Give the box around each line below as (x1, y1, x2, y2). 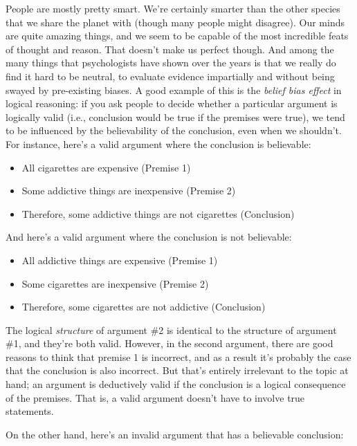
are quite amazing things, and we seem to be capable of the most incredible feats (6, 28, 349, 43)
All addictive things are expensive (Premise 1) (21, 252, 218, 267)
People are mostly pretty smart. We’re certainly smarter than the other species (6, 1, 340, 15)
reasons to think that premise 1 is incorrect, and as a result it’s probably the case (6, 349, 351, 364)
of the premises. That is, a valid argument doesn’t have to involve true (6, 390, 305, 405)
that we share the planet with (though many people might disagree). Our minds (6, 15, 345, 29)
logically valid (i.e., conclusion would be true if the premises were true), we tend (6, 109, 345, 124)
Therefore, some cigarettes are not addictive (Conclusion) (21, 299, 266, 314)
